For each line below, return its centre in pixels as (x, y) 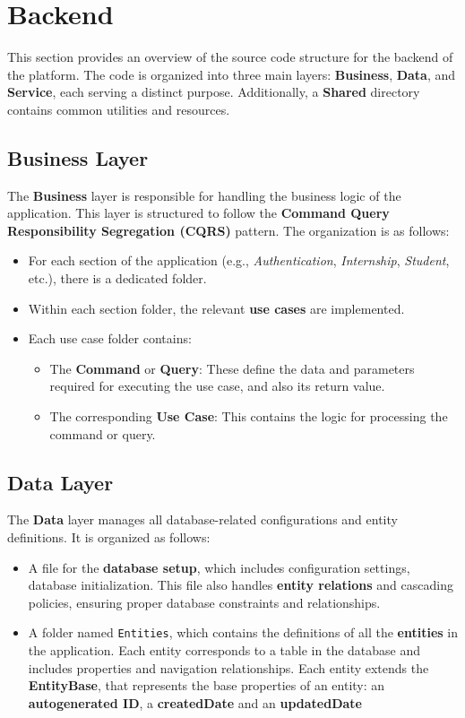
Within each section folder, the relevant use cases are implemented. (216, 308)
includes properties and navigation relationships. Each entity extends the (228, 667)
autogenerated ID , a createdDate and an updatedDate (195, 702)
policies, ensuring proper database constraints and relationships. (204, 602)
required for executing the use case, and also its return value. (217, 386)
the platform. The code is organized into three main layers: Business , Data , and (232, 74)
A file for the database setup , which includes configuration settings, (219, 567)
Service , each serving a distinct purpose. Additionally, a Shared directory (214, 92)
